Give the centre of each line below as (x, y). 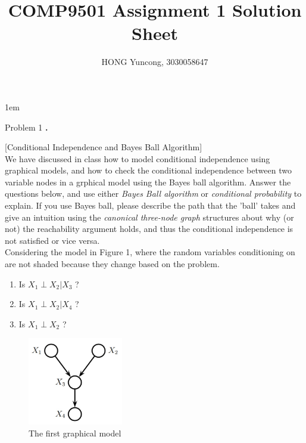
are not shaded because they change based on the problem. (112, 264)
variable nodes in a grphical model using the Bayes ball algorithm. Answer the (148, 182)
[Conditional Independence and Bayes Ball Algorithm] (104, 147)
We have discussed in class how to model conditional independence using (138, 158)
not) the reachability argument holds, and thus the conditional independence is (149, 229)
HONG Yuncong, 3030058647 (155, 62)
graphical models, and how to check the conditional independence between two (148, 170)
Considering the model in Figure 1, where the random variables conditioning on (150, 252)
